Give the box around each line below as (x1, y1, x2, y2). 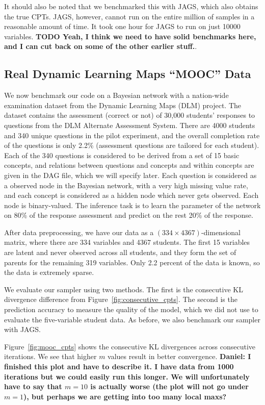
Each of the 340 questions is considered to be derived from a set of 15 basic (4, 149, 240, 160)
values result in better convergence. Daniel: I (108, 351, 251, 362)
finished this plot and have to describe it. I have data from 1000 (4, 361, 234, 372)
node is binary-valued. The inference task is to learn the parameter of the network (4, 199, 261, 210)
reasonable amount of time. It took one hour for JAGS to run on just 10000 (4, 21, 241, 32)
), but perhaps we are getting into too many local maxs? (23, 391, 227, 401)
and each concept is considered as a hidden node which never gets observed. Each (4, 190, 259, 200)
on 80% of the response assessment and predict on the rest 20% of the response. (4, 210, 253, 220)
